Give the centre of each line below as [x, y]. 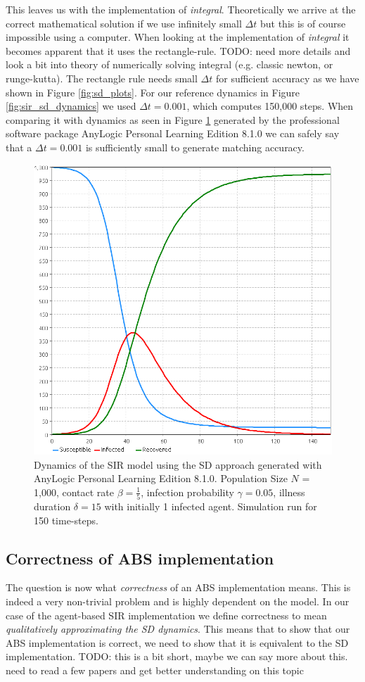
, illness [289, 492]
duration [52, 506]
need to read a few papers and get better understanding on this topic [155, 670]
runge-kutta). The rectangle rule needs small [102, 78]
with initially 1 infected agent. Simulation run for [211, 506]
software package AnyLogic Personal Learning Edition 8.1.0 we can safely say [173, 133]
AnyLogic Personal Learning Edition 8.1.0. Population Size [161, 478]
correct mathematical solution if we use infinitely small [124, 23]
